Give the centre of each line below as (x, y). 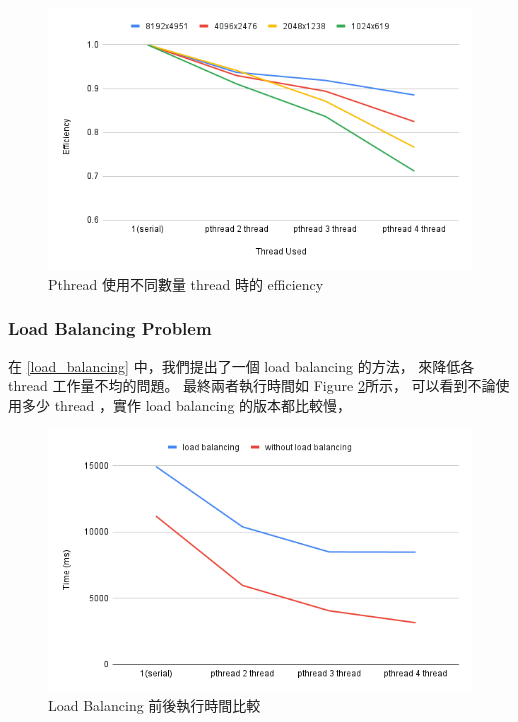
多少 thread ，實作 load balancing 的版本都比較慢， (186, 404)
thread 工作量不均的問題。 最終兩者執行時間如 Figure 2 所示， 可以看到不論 (252, 385)
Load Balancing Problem (110, 328)
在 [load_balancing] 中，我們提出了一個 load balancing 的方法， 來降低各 (241, 365)
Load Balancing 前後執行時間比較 (154, 705)
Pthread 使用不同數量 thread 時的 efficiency (186, 283)
